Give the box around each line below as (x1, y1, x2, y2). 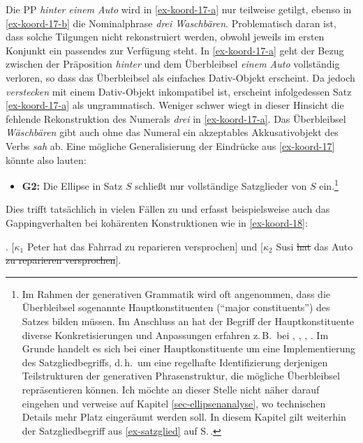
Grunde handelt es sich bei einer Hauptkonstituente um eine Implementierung (22, 341, 356, 356)
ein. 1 (319, 177, 339, 193)
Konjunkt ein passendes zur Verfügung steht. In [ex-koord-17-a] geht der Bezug (6, 43, 344, 57)
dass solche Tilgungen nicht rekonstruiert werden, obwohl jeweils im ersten (6, 29, 325, 44)
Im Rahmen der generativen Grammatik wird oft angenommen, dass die (22, 286, 330, 301)
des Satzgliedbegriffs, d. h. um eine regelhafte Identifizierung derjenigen (22, 354, 328, 369)
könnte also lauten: (6, 152, 87, 167)
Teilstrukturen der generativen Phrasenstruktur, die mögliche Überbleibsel (22, 368, 340, 383)
